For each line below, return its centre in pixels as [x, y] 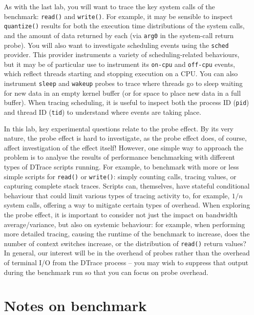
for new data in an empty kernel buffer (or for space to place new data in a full [122, 93]
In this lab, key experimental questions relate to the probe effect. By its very [119, 128]
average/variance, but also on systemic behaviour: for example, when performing [125, 224]
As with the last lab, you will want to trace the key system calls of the [110, 6]
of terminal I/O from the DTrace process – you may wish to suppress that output [126, 262]
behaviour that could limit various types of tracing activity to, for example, [117, 195]
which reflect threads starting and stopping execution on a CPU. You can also [121, 73]
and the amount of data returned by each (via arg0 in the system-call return [119, 35]
